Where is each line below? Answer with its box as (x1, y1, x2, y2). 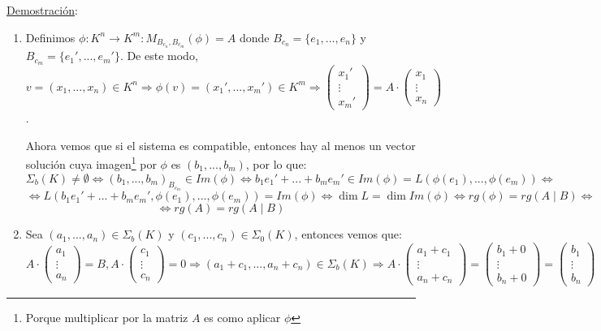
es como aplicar (204, 309, 281, 326)
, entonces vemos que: (294, 226, 402, 243)
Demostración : (6, 2, 78, 18)
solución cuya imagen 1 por (25, 153, 157, 172)
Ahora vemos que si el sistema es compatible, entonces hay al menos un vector (25, 136, 416, 153)
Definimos (25, 28, 76, 45)
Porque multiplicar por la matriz (25, 309, 188, 326)
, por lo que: (245, 155, 307, 172)
